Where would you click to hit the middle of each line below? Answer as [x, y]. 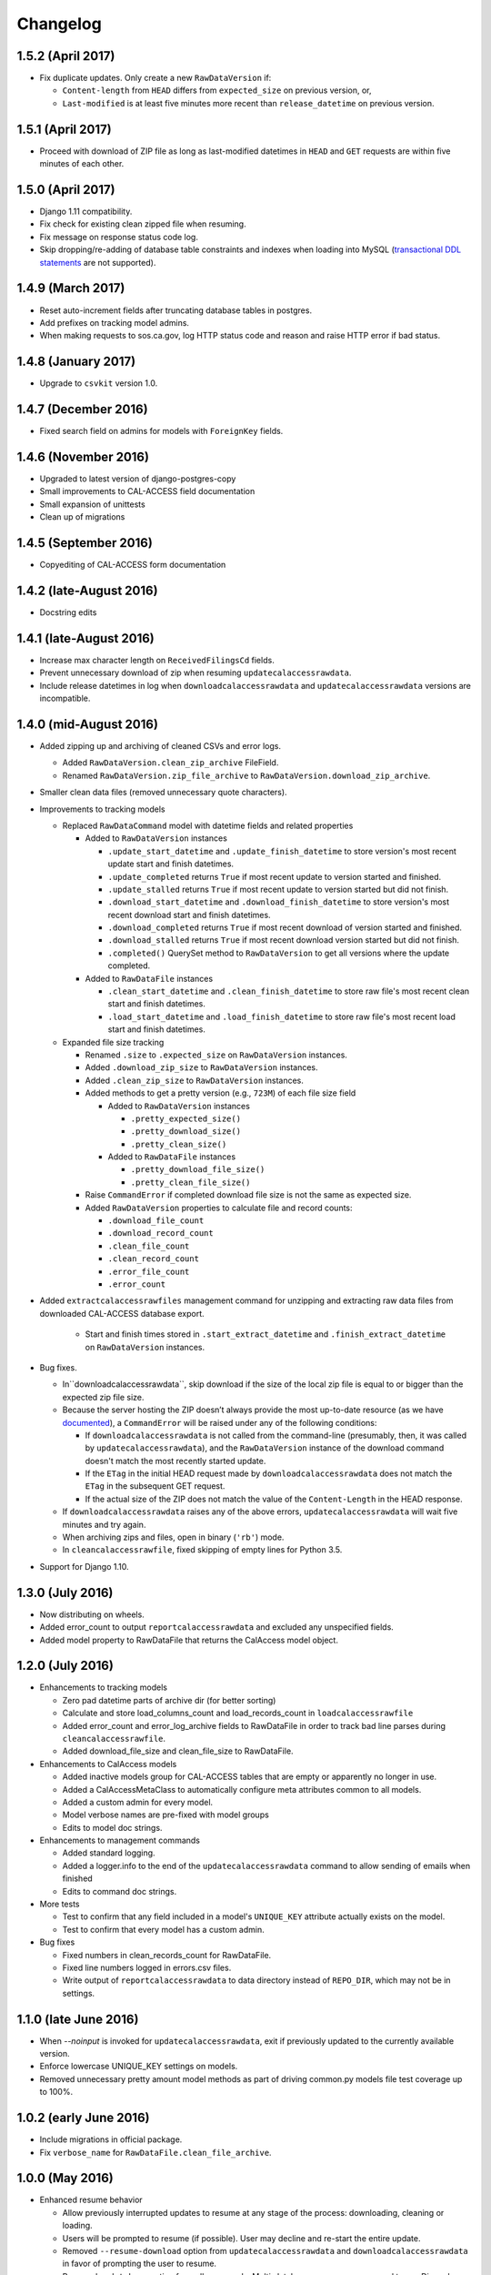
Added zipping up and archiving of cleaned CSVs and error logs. [160, 745]
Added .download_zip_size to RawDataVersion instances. [201, 1067]
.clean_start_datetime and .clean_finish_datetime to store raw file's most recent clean [289, 991]
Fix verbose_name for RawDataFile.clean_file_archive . [155, 2152]
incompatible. [65, 698]
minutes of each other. [82, 164]
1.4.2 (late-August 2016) [87, 590]
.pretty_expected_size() [185, 1118]
